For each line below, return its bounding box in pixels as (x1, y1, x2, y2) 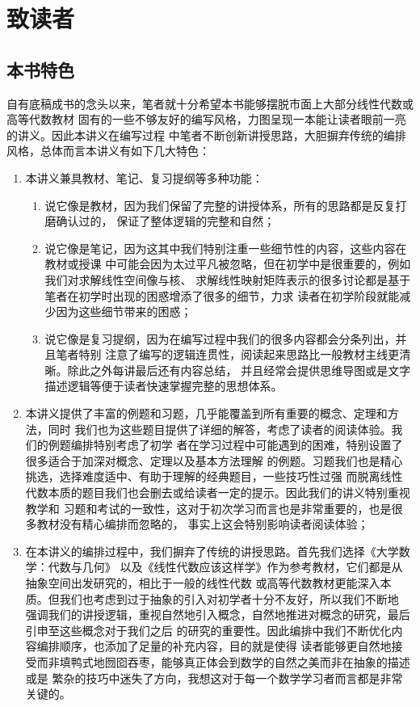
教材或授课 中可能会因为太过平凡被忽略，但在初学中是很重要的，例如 (44, 255, 411, 272)
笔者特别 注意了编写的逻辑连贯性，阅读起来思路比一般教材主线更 (56, 346, 400, 363)
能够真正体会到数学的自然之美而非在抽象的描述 (161, 653, 410, 670)
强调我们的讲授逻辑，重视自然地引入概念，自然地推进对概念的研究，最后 (25, 606, 410, 623)
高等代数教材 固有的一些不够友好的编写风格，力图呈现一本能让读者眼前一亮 (6, 111, 406, 128)
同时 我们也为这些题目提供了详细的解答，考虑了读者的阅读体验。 (48, 420, 392, 437)
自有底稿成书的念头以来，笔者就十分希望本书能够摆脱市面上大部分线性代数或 (6, 95, 414, 112)
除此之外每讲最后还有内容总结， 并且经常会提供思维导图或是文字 (67, 361, 411, 378)
